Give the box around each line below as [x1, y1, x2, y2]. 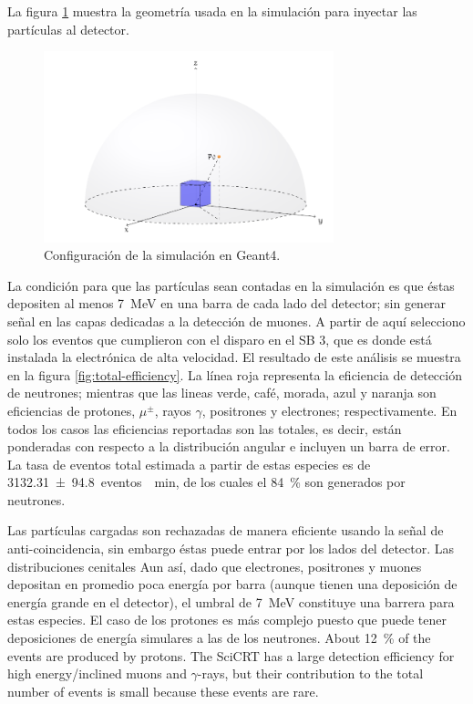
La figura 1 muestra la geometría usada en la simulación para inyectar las [7, 2, 417, 20]
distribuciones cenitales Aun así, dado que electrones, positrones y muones [7, 556, 422, 575]
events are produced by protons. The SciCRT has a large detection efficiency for [7, 646, 455, 665]
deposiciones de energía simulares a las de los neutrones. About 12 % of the [7, 628, 431, 647]
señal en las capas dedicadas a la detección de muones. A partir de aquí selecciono [7, 311, 466, 330]
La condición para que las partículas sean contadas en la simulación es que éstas [7, 275, 455, 295]
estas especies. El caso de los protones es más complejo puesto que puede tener [7, 610, 447, 629]
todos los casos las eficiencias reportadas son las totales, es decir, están [7, 419, 402, 438]
